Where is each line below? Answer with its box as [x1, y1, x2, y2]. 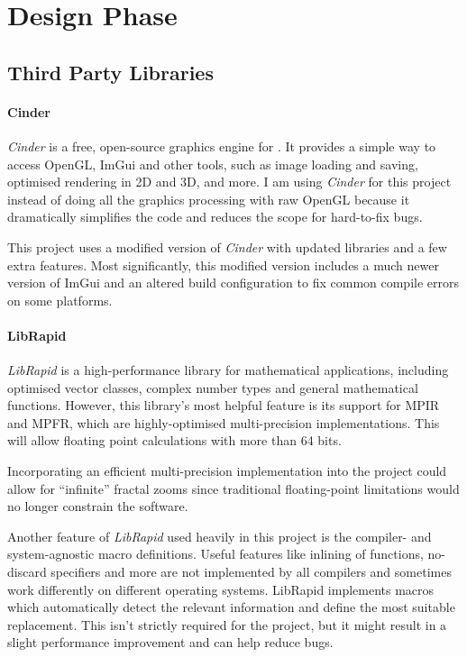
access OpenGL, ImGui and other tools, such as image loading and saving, [7, 154, 418, 173]
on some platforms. [7, 290, 113, 309]
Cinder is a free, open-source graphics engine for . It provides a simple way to [7, 136, 436, 155]
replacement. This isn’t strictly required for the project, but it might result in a [7, 615, 447, 634]
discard [7, 562, 47, 581]
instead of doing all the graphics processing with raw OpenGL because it [7, 189, 410, 208]
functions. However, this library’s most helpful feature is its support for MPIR [7, 396, 440, 415]
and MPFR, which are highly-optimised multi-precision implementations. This [7, 413, 440, 432]
